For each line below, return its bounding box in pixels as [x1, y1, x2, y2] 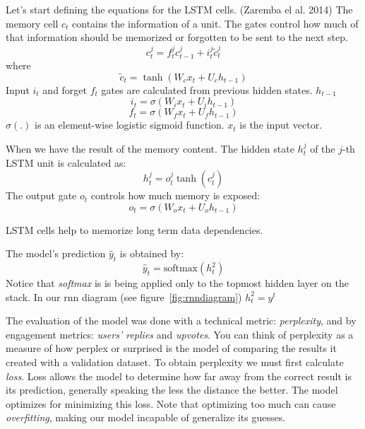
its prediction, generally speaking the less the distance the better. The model [6, 382, 338, 397]
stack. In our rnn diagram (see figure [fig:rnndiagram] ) [6, 289, 242, 304]
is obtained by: [119, 246, 184, 261]
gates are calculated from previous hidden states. [101, 82, 313, 97]
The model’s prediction [6, 246, 106, 261]
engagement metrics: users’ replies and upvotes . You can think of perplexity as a [6, 327, 354, 341]
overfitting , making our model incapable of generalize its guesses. [6, 410, 286, 425]
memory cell [6, 16, 59, 30]
